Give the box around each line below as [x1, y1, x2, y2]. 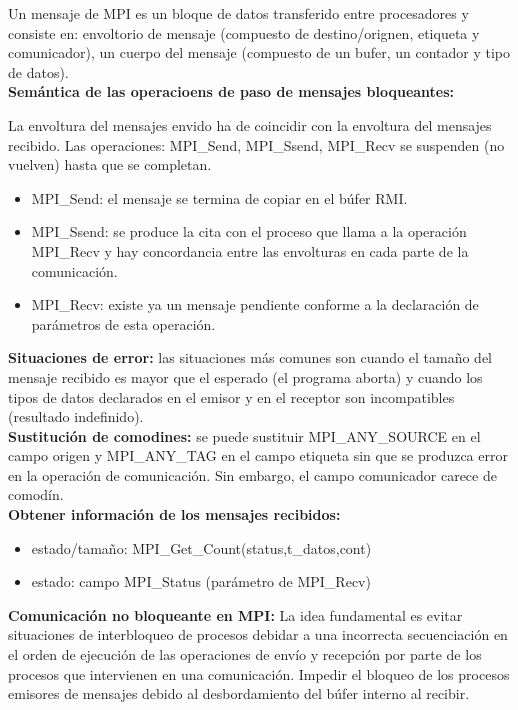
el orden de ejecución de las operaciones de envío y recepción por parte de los [8, 644, 482, 665]
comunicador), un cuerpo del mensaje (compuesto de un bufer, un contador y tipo [8, 42, 511, 63]
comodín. [8, 484, 64, 505]
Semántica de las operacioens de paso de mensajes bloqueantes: [8, 81, 455, 102]
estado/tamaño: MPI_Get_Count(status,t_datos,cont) [31, 537, 372, 558]
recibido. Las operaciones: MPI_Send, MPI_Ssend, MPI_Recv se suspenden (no [8, 134, 505, 155]
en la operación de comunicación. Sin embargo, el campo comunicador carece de [8, 464, 497, 485]
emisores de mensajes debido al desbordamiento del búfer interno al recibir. [8, 683, 470, 704]
